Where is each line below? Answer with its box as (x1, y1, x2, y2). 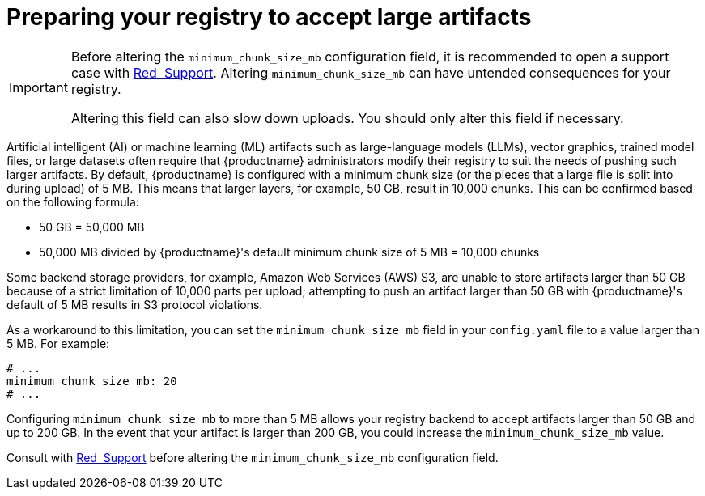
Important (9, 78, 68, 95)
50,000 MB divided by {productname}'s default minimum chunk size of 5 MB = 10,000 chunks (39, 244, 540, 259)
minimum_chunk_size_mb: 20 (6, 374, 177, 388)
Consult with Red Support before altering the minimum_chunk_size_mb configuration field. (6, 450, 499, 464)
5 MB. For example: (6, 336, 110, 350)
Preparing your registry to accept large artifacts (6, 3, 532, 31)
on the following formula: (6, 194, 139, 209)
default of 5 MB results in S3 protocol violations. (6, 297, 263, 312)
